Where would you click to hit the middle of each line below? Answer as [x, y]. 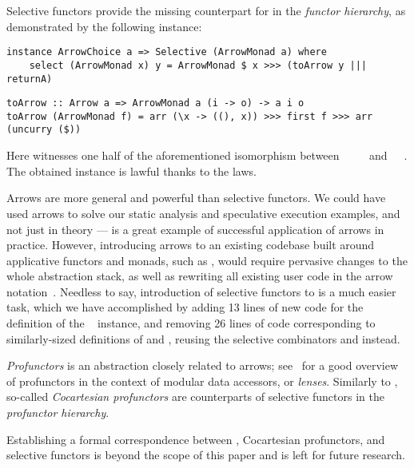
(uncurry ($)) [44, 130]
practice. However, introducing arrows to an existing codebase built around [191, 245]
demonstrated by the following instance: [104, 26]
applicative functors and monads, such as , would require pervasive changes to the [207, 260]
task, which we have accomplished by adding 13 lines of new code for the [185, 307]
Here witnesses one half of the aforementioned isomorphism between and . [207, 155]
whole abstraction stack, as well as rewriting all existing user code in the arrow [200, 276]
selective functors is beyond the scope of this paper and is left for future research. [206, 455]
